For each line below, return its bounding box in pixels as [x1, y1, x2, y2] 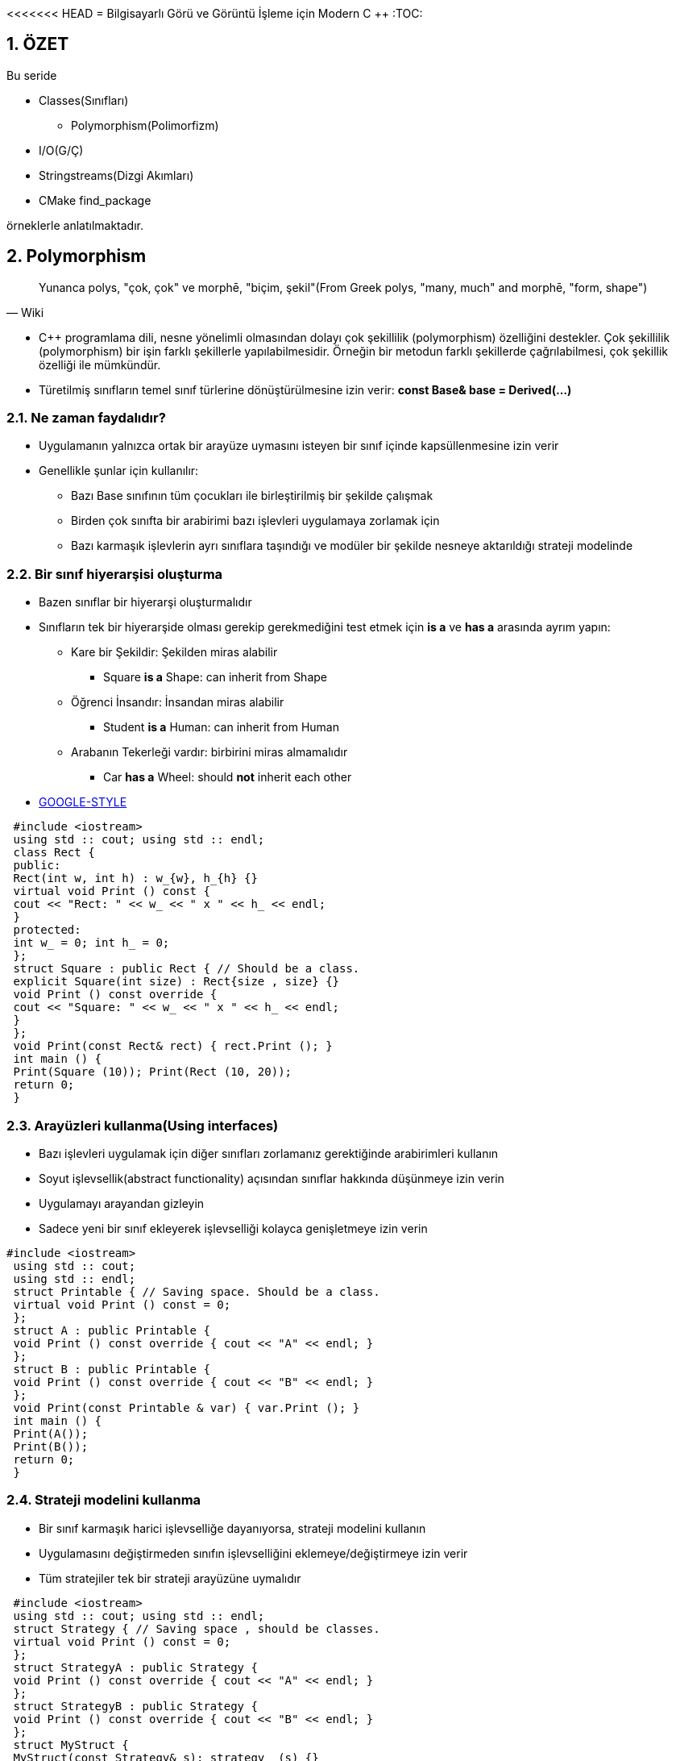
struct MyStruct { [13, 1738, 129, 1751]
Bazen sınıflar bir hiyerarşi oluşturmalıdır [39, 595, 252, 610]
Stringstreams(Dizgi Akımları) [39, 168, 194, 182]
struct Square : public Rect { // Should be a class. [13, 962, 360, 976]
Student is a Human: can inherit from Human [103, 720, 339, 735]
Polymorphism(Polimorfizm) [71, 118, 219, 132]
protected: [13, 923, 81, 937]
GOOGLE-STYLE [39, 795, 127, 810]
